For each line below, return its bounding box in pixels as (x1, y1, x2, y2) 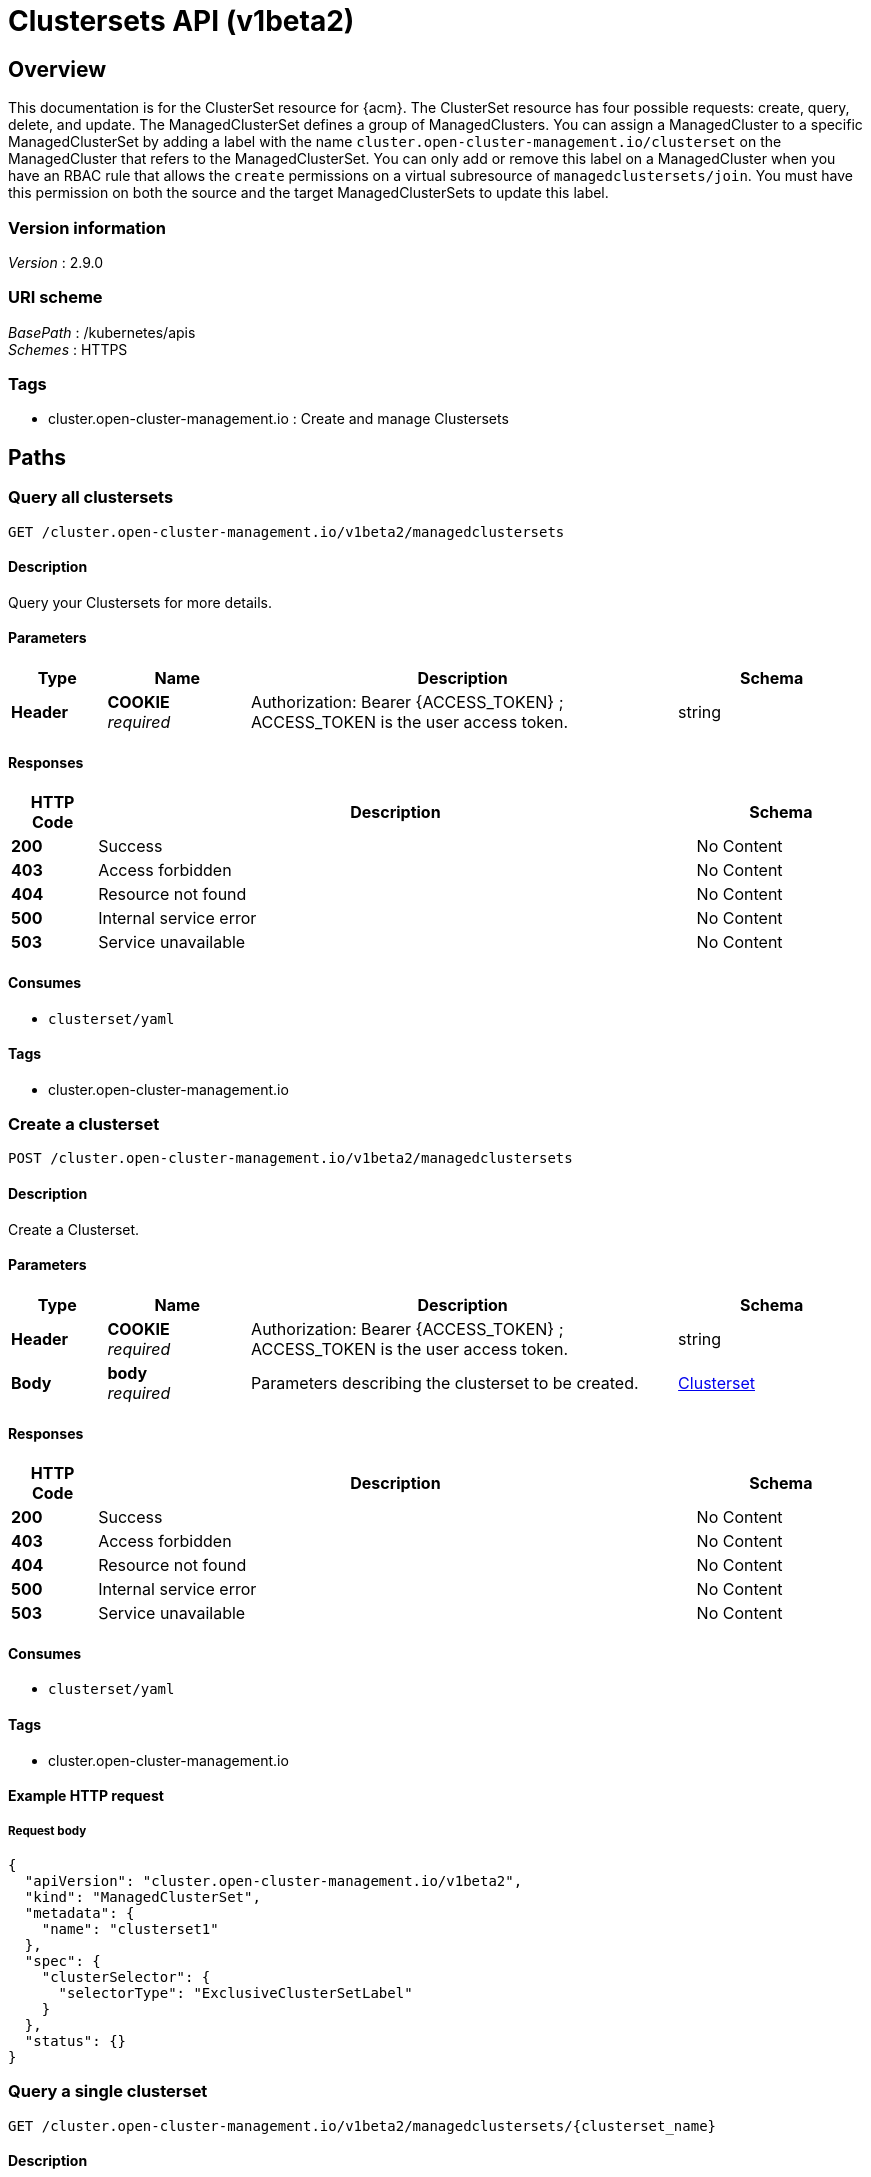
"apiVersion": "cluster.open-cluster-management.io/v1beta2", (24, 1872, 523, 1889)
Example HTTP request (8, 1787, 164, 1805)
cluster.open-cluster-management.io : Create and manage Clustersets (48, 410, 509, 428)
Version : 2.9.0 (8, 253, 103, 271)
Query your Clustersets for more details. (8, 593, 273, 611)
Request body (8, 1823, 87, 1838)
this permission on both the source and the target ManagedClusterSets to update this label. (8, 184, 609, 202)
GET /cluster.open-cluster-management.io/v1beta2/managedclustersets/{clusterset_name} (8, 2117, 717, 2134)
